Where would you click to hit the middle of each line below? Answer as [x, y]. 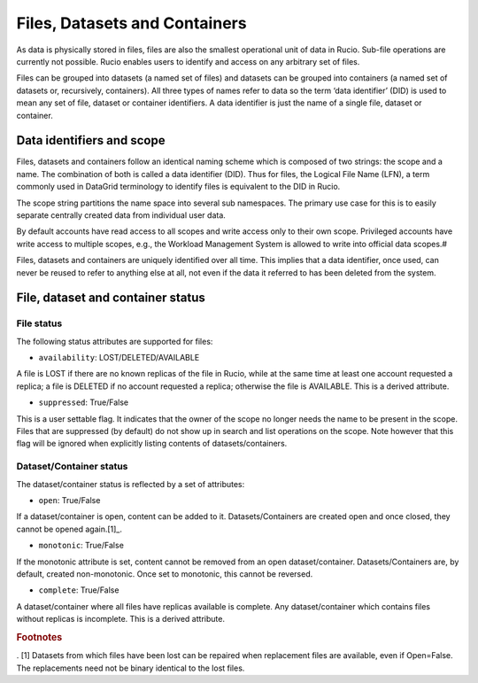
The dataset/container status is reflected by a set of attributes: [131, 484]
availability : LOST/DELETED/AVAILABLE [119, 358]
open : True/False [69, 500]
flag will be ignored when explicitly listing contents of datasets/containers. [152, 444]
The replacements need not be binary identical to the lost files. [131, 668]
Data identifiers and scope [91, 140]
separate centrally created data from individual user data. [121, 215]
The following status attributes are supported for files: [115, 341]
